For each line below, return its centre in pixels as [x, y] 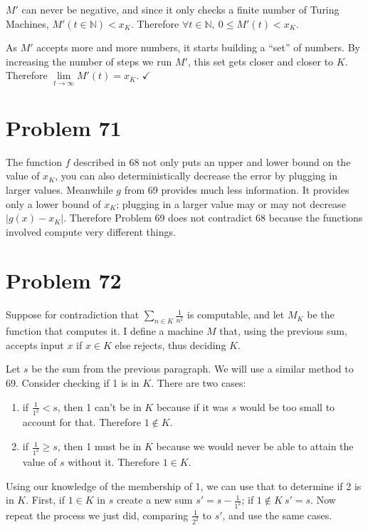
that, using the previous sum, [283, 331]
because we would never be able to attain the [255, 446]
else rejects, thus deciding [170, 344]
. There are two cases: [199, 382]
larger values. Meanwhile [59, 189]
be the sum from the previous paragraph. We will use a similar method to [193, 369]
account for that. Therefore [82, 422]
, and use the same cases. [277, 515]
